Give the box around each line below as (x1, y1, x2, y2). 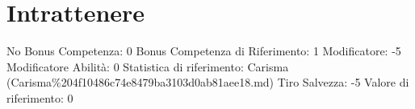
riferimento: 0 (6, 89, 73, 106)
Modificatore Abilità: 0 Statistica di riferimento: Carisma (6, 58, 289, 75)
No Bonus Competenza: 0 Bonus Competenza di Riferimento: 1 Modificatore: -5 (6, 42, 401, 59)
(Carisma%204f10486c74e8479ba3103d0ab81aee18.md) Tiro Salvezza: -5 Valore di (6, 74, 409, 91)
